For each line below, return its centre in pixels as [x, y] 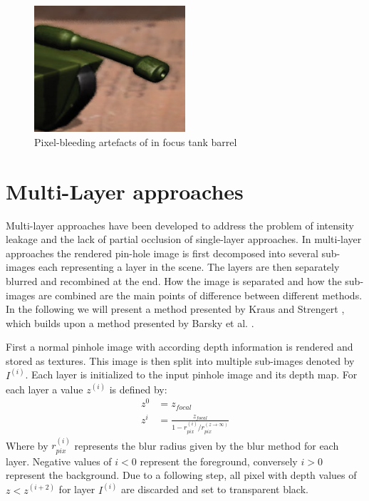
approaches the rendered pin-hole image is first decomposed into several [162, 253]
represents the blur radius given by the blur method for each [207, 445]
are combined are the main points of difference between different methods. [200, 295]
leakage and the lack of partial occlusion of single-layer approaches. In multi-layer [184, 239]
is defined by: [138, 389]
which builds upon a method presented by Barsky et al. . [130, 322]
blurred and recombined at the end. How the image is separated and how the [174, 280]
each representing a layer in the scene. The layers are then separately [189, 267]
